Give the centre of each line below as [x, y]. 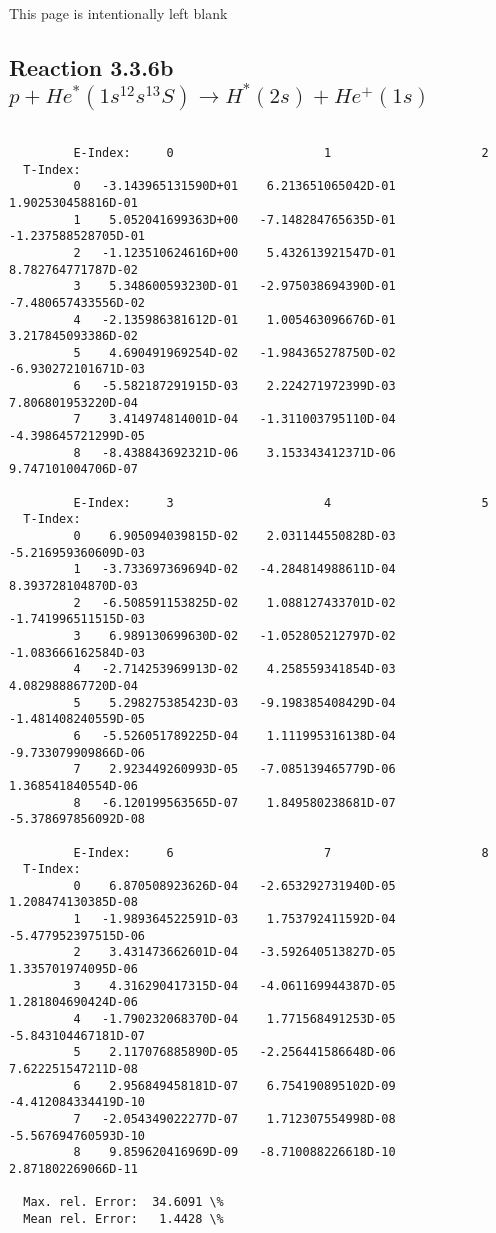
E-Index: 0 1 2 [281, 152]
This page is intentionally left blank [118, 13]
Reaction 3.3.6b [91, 66]
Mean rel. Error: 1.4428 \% [123, 1218]
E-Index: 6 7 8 [281, 852]
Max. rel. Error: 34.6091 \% [123, 1202]
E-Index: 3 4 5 [281, 502]
